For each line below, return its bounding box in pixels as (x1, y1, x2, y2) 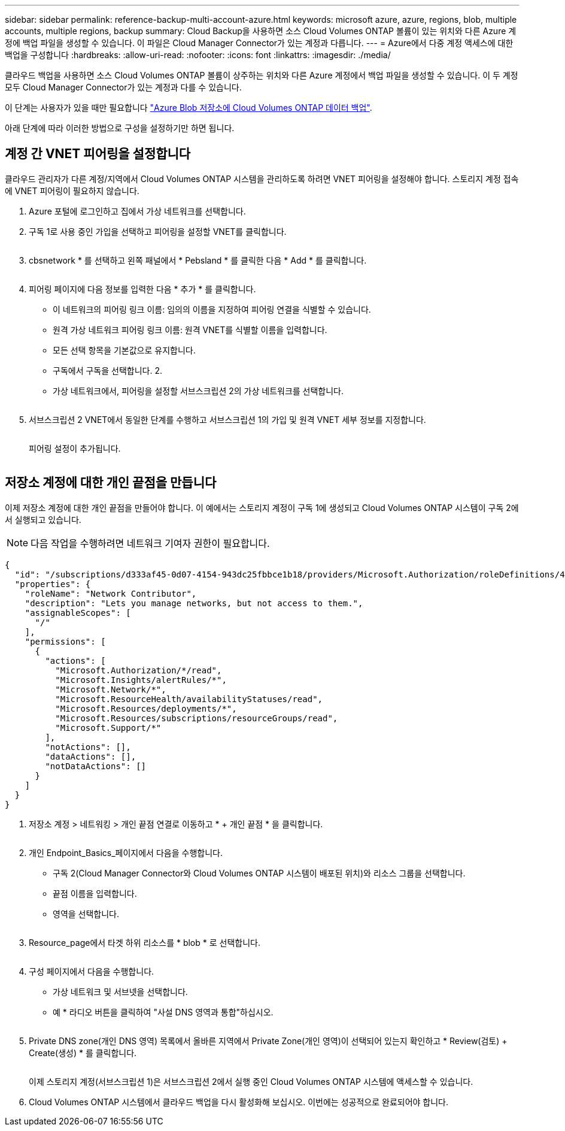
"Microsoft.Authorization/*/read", (55, 665, 222, 675)
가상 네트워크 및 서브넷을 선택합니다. (53, 986, 188, 997)
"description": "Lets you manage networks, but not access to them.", (25, 598, 363, 608)
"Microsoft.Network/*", (55, 684, 166, 694)
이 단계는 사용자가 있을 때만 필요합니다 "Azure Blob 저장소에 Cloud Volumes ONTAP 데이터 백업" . (5, 102, 372, 113)
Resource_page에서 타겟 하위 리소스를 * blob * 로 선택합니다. (29, 937, 260, 948)
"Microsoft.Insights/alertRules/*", (55, 675, 227, 685)
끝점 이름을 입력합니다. (53, 888, 137, 899)
